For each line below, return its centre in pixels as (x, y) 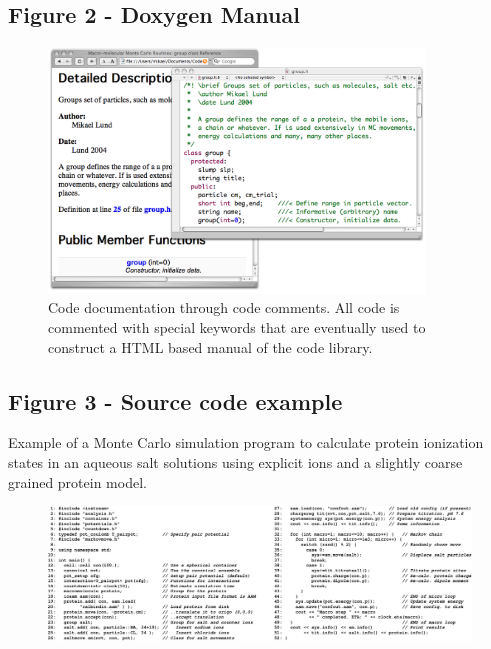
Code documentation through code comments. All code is (224, 307)
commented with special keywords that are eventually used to (237, 326)
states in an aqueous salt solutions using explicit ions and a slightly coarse (235, 461)
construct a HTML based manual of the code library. (210, 346)
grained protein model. (77, 481)
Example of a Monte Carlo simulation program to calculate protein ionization (246, 442)
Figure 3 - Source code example (175, 400)
